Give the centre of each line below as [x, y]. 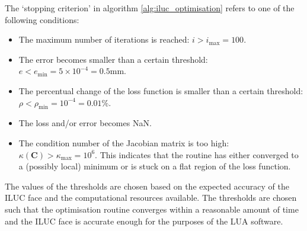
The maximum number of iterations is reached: [104, 39]
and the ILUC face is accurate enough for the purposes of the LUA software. [144, 221]
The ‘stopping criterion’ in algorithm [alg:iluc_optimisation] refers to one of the [150, 8]
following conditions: [42, 19]
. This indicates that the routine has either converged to [197, 154]
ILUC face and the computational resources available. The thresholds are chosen [151, 198]
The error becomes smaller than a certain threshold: [113, 59]
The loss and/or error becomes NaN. [85, 123]
